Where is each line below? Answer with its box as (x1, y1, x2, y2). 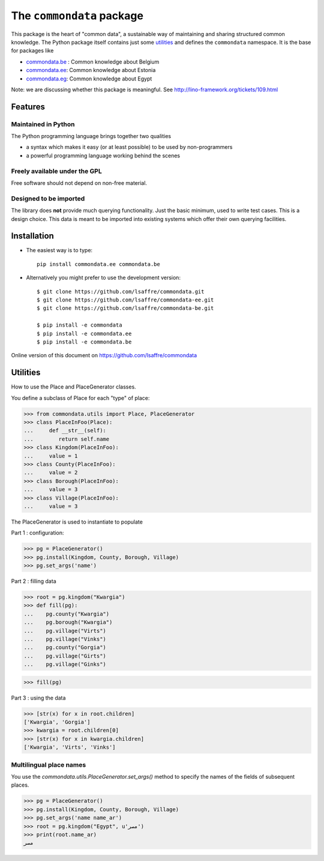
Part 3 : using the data (11, 694, 66, 701)
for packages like (11, 47, 54, 54)
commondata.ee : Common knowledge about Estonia (26, 67, 156, 74)
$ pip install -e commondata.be (37, 338, 132, 345)
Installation (11, 231, 54, 241)
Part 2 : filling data (11, 578, 56, 585)
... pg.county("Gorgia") (23, 644, 106, 651)
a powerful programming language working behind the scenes (26, 152, 180, 159)
